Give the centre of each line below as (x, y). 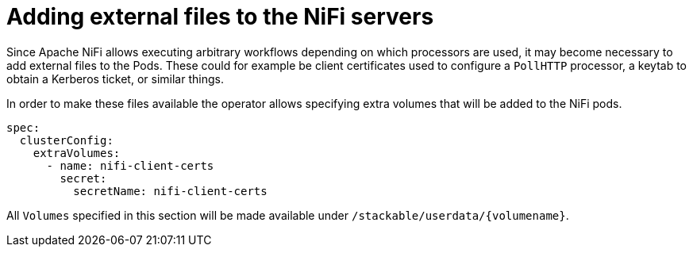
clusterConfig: (66, 140)
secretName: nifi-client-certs (170, 191)
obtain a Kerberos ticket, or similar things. (115, 79)
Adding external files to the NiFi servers (220, 17)
